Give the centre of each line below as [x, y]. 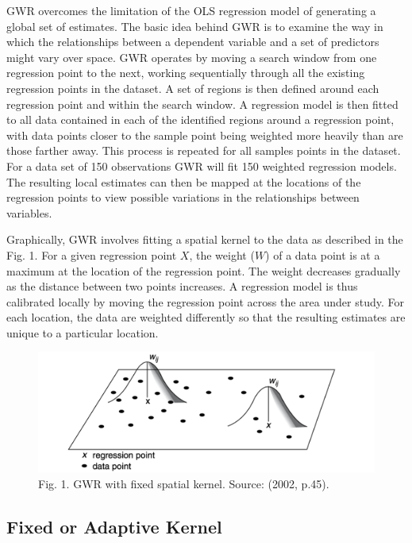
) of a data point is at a [323, 254]
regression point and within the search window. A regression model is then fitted [202, 104]
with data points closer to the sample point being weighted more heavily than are [205, 135]
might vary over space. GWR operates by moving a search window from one [192, 57]
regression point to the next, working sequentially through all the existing [186, 73]
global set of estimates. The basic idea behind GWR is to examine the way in [195, 26]
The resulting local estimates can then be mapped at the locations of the [184, 181]
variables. [29, 212]
